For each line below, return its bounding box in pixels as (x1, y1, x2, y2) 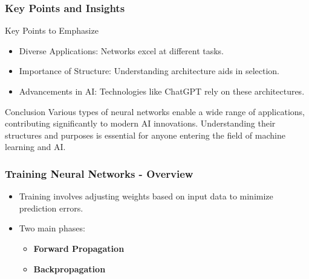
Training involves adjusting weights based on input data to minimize (19, 190, 273, 202)
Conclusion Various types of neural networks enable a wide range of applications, (5, 105, 305, 118)
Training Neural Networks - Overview (5, 166, 194, 181)
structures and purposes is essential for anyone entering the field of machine (5, 128, 285, 141)
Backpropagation (33, 262, 106, 275)
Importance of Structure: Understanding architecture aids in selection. (19, 64, 280, 77)
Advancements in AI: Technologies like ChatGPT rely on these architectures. (19, 85, 305, 97)
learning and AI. (5, 140, 66, 153)
